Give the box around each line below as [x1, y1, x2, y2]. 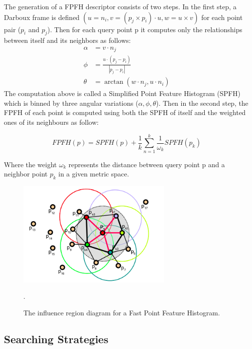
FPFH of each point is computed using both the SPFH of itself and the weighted [4, 107, 246, 117]
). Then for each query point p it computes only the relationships [47, 24, 243, 34]
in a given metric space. [58, 169, 129, 179]
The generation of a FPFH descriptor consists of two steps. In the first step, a [4, 1, 237, 11]
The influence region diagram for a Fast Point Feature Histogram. [23, 307, 220, 317]
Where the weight [4, 159, 57, 169]
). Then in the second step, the [156, 97, 249, 108]
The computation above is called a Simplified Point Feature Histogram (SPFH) [4, 88, 241, 98]
